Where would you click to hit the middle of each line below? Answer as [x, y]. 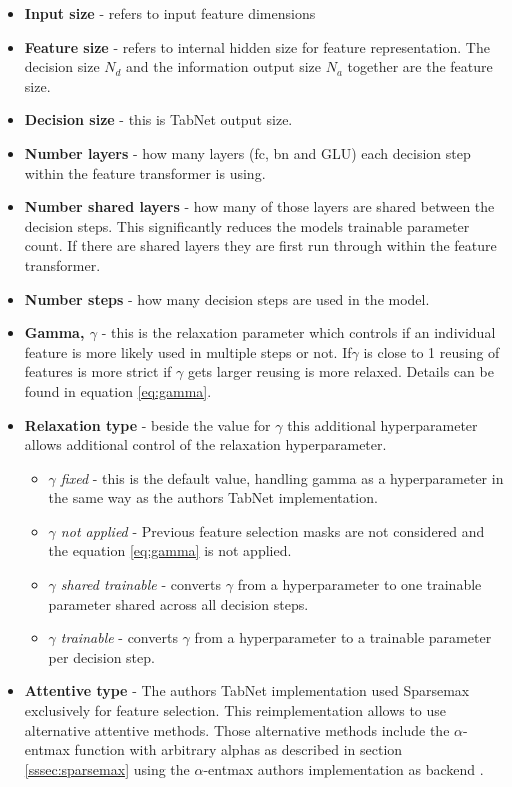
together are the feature [420, 66]
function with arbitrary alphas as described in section [238, 749]
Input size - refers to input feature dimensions [170, 13]
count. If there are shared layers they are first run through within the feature [260, 245]
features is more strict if [98, 371]
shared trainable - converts [141, 584]
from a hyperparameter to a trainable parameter [343, 637]
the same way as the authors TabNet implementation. [213, 497]
